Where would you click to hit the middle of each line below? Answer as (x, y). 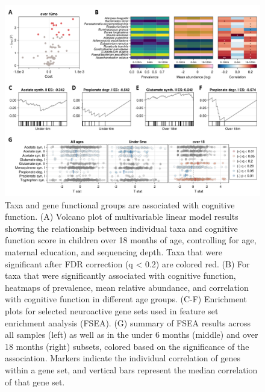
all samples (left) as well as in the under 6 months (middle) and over (132, 334)
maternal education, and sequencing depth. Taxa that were (114, 251)
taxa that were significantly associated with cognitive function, (120, 275)
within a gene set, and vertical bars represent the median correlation (131, 369)
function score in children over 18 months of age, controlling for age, (131, 240)
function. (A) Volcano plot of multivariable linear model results (122, 216)
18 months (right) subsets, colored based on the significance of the (127, 346)
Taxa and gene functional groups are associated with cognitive (120, 204)
